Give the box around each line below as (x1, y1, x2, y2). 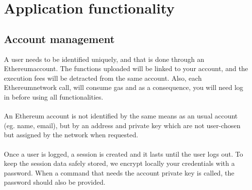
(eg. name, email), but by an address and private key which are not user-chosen (4, 120, 241, 130)
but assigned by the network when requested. (4, 130, 138, 140)
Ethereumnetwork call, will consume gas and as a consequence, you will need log (4, 82, 243, 92)
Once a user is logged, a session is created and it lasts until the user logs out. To (4, 148, 243, 159)
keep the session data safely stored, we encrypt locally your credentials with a (4, 158, 235, 168)
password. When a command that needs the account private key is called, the (4, 167, 235, 177)
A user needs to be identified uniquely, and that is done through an (4, 54, 204, 64)
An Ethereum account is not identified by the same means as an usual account (4, 111, 238, 121)
